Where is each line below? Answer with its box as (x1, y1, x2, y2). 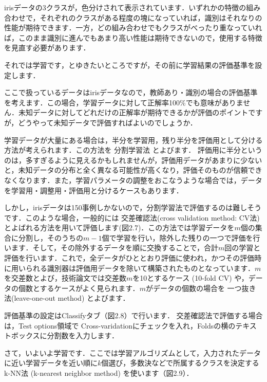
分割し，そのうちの (18, 232, 83, 243)
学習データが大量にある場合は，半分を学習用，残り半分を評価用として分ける (4, 134, 263, 145)
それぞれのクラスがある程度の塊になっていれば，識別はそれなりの (40, 12, 262, 23)
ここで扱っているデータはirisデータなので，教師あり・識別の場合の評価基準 (4, 87, 258, 98)
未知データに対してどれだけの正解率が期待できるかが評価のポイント (18, 107, 249, 118)
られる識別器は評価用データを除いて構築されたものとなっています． (25, 262, 255, 273)
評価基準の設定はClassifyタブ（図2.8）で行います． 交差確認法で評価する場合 (4, 310, 263, 321)
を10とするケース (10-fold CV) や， (132, 272, 249, 283)
